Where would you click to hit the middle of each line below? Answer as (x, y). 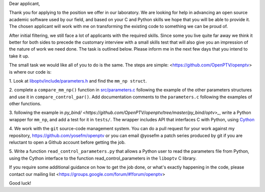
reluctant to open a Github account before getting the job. (67, 142)
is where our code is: (30, 72)
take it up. (19, 56)
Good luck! (20, 183)
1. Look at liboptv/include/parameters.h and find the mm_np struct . (78, 81)
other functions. (25, 104)
